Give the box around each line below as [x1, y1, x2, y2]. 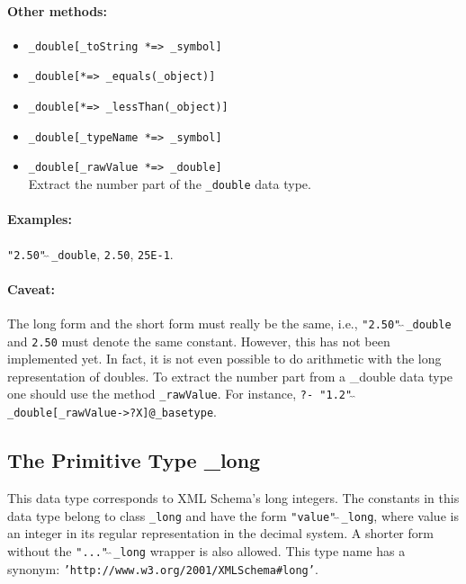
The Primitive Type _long [7, 446, 261, 474]
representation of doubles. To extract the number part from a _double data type [7, 366, 453, 385]
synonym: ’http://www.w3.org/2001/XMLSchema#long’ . [7, 559, 318, 578]
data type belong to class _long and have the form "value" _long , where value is [7, 506, 459, 525]
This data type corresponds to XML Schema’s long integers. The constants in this [7, 489, 460, 507]
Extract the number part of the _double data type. [28, 175, 311, 193]
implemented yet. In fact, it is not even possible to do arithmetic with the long [7, 349, 442, 368]
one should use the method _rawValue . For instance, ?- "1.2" [7, 384, 353, 403]
